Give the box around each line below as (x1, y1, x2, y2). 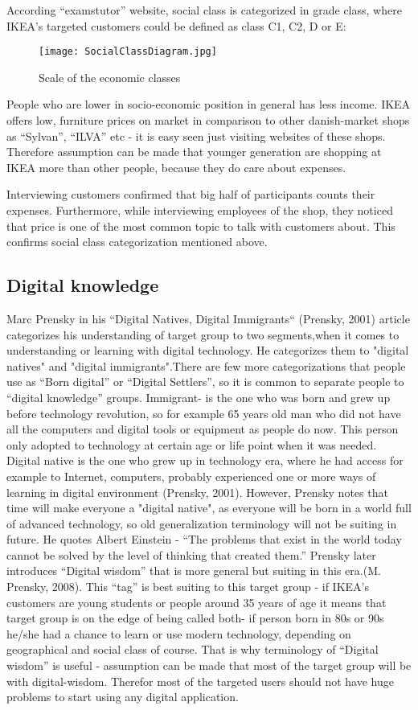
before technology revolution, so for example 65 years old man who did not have (6, 404, 401, 421)
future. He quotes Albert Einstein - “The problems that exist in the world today (6, 531, 402, 548)
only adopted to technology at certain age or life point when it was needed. (6, 436, 377, 453)
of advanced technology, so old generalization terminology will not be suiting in (6, 515, 397, 531)
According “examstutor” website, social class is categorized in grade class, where (6, 2, 402, 18)
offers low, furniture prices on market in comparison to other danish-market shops (6, 112, 410, 129)
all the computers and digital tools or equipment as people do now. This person (6, 421, 399, 437)
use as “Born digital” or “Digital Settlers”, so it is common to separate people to (6, 373, 404, 390)
